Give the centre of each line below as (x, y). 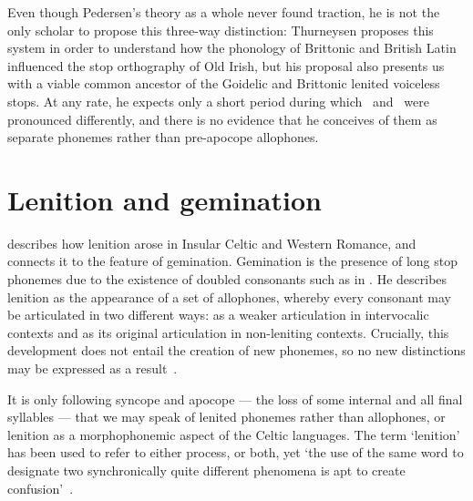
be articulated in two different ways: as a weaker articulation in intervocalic (218, 315)
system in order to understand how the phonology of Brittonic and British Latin (232, 48)
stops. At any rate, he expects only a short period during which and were (218, 101)
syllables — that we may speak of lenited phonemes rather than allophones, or (226, 417)
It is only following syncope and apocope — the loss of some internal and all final (235, 399)
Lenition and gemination (165, 199)
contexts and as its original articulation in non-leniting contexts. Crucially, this (228, 332)
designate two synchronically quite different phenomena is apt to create (206, 470)
